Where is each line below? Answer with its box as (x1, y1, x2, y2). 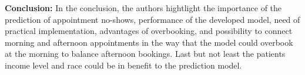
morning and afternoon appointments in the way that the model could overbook (5, 36, 293, 48)
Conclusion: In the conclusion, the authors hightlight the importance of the (5, 2, 282, 13)
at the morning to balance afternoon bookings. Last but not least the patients (5, 47, 286, 60)
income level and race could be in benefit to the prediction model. (5, 59, 242, 71)
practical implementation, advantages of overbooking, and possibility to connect (5, 25, 293, 37)
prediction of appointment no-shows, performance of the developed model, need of (5, 13, 300, 25)
